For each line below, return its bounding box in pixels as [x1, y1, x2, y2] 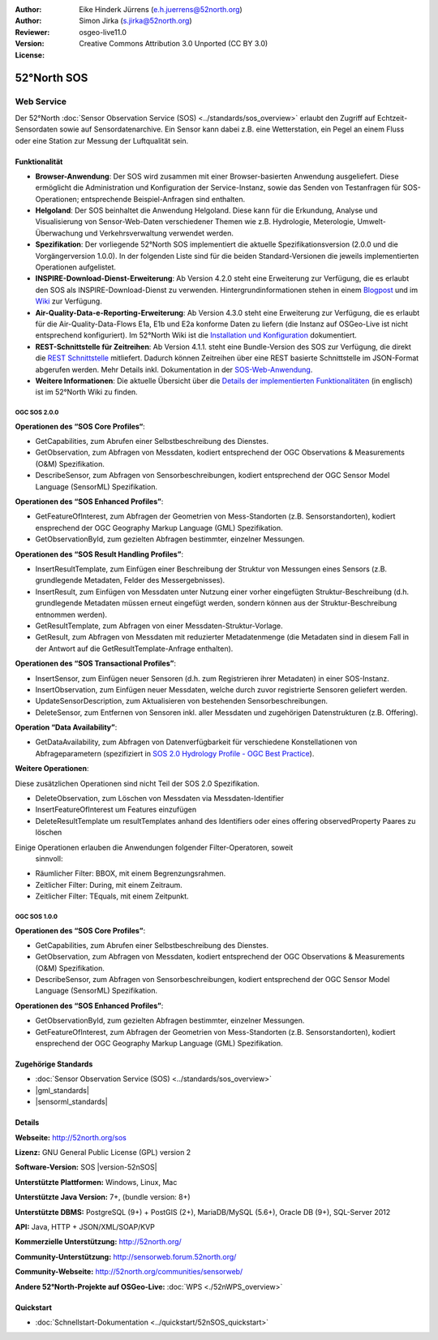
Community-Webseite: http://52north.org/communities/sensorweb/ [15, 1267, 243, 1277]
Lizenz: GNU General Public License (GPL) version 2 [15, 1147, 191, 1157]
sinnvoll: [35, 853, 63, 864]
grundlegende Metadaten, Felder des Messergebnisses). [35, 575, 225, 585]
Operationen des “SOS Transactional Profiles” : [15, 658, 177, 669]
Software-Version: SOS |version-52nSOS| [15, 1162, 157, 1172]
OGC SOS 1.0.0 [15, 912, 58, 920]
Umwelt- [357, 217, 387, 226]
